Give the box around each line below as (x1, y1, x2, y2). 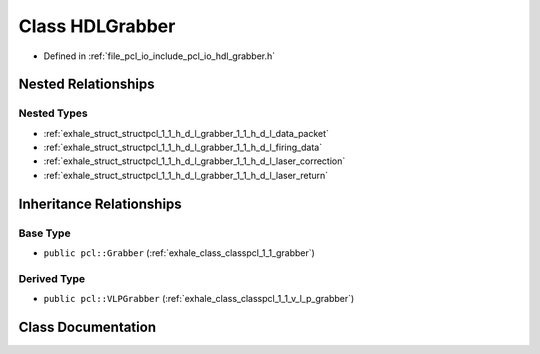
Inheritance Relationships (18, 195, 182, 212)
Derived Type (18, 271, 85, 285)
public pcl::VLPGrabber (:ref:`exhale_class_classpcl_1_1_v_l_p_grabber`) (43, 293, 355, 305)
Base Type (18, 226, 71, 240)
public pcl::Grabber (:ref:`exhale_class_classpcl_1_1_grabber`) (43, 247, 315, 259)
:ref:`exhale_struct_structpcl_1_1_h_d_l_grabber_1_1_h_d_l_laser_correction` (43, 155, 346, 167)
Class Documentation (18, 318, 157, 335)
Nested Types (18, 106, 89, 120)
